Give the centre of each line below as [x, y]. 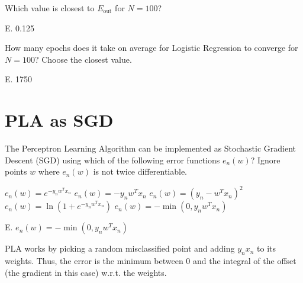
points [16, 171]
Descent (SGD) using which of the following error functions [112, 160]
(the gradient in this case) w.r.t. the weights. [86, 272]
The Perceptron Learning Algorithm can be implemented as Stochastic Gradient [150, 148]
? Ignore [265, 160]
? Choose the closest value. [83, 59]
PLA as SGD [59, 120]
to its [267, 248]
